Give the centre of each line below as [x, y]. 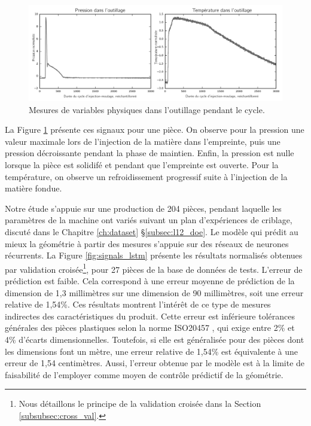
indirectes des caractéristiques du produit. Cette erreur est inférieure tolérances [150, 316]
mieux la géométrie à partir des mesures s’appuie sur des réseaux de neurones [147, 243]
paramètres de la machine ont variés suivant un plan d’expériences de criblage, [149, 220]
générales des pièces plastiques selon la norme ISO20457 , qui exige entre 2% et [150, 328]
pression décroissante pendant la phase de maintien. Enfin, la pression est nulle [150, 153]
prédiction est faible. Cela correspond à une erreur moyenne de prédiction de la [150, 281]
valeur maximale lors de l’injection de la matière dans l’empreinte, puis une [143, 141]
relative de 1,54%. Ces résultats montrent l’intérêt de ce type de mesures [138, 304]
